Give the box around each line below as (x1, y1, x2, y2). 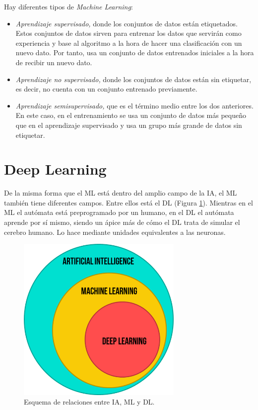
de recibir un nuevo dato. (15, 57, 92, 67)
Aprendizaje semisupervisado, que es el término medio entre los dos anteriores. (15, 100, 254, 110)
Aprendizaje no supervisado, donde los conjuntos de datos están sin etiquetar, (15, 74, 252, 84)
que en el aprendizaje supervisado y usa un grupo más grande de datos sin (15, 119, 242, 130)
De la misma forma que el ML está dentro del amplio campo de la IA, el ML (4, 188, 237, 198)
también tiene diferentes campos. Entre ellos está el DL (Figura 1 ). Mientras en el (4, 197, 253, 207)
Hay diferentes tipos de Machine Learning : (4, 1, 133, 11)
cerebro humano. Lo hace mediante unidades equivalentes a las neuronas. (4, 226, 226, 237)
